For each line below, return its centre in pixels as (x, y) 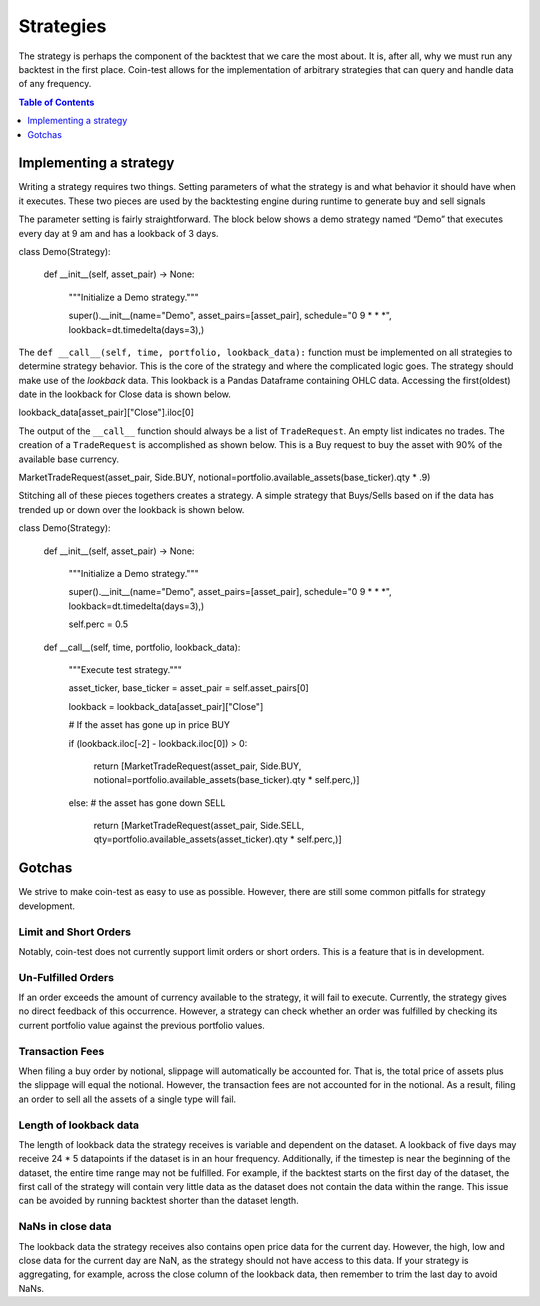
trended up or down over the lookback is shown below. (131, 509)
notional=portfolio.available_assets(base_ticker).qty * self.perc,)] (226, 780)
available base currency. (69, 459)
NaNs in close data (65, 1227)
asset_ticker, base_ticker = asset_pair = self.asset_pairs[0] (188, 688)
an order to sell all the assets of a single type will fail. (127, 1099)
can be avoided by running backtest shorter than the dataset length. (158, 1201)
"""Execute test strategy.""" (125, 669)
